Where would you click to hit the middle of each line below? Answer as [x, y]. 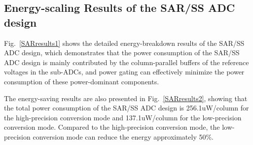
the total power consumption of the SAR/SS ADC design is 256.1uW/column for [126, 108]
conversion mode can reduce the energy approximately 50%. [123, 136]
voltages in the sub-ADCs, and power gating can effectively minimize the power [124, 72]
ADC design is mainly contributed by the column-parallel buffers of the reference [126, 62]
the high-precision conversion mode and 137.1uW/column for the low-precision [123, 117]
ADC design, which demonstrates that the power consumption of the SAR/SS [122, 53]
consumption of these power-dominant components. [82, 81]
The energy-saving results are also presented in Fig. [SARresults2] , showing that [126, 98]
